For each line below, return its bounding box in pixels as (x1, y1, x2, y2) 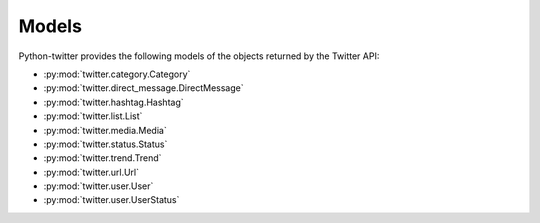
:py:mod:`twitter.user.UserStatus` (43, 194, 180, 206)
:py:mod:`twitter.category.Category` (43, 68, 191, 80)
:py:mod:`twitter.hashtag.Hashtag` (43, 96, 184, 108)
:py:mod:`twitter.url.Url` (43, 166, 140, 178)
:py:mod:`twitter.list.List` (43, 110, 143, 122)
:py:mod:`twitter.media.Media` (43, 124, 167, 136)
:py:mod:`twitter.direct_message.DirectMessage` (43, 82, 244, 94)
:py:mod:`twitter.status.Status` (43, 138, 168, 150)
